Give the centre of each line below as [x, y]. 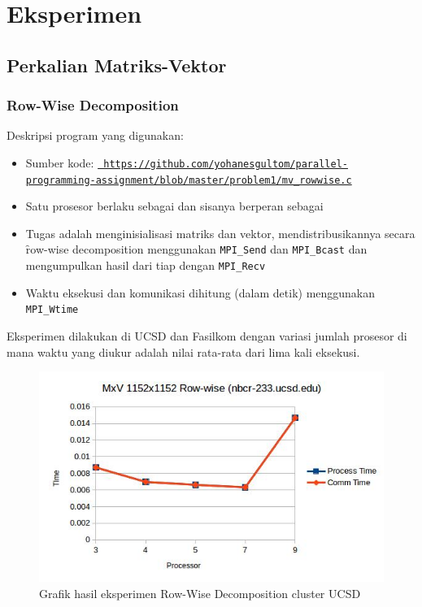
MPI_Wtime [52, 310]
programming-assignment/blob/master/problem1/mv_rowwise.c [189, 180]
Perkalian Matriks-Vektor [117, 65]
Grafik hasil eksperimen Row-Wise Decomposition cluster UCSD [200, 593]
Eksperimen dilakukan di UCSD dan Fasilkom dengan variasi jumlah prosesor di [207, 336]
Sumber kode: [60, 162]
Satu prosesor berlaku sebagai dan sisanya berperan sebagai [174, 206]
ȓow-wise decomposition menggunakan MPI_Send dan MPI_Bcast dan [196, 249]
